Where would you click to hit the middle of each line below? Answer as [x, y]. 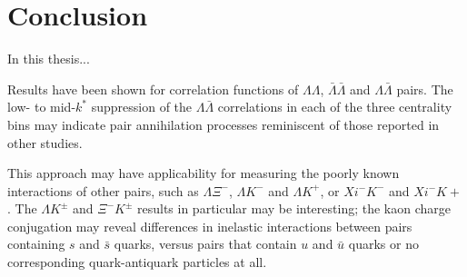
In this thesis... [49, 59]
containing [36, 244]
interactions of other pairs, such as [103, 190]
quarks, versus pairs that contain [205, 244]
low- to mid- [42, 107]
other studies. [45, 142]
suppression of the [142, 107]
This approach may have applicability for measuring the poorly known [204, 173]
